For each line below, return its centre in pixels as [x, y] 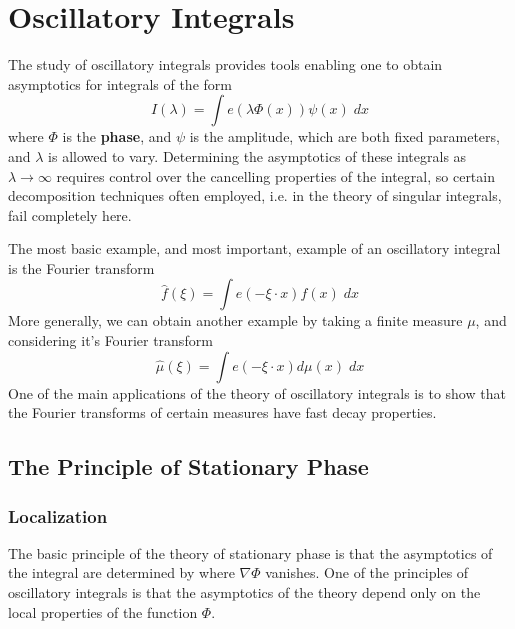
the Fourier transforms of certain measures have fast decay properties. [222, 412]
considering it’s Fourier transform [110, 340]
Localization [58, 515]
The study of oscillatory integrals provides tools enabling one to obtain [225, 64]
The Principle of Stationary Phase [188, 466]
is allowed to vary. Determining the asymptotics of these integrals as [257, 155]
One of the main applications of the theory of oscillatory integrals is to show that [257, 392]
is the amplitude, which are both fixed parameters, [344, 136]
